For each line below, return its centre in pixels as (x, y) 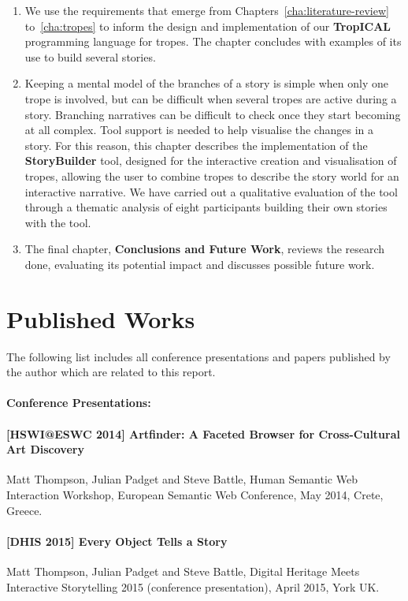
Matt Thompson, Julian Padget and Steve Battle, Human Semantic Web (182, 479)
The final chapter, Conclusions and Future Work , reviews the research (205, 249)
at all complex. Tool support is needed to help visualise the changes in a (199, 130)
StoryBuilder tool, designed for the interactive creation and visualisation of (211, 161)
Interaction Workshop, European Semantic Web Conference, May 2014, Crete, (195, 494)
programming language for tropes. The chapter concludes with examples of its (213, 41)
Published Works (101, 318)
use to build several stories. (90, 56)
